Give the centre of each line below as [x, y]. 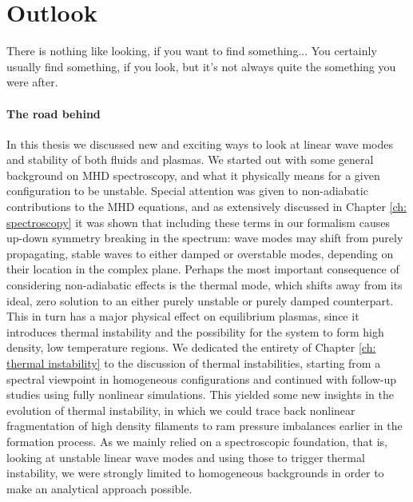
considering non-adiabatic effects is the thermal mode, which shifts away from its [205, 285]
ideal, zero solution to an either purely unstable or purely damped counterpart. [200, 300]
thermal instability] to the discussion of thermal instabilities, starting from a [194, 363]
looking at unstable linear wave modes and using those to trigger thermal [186, 457]
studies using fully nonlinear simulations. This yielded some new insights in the [200, 394]
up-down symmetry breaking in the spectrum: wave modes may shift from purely [205, 238]
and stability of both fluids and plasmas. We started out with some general [190, 159]
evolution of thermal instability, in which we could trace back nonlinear [181, 410]
